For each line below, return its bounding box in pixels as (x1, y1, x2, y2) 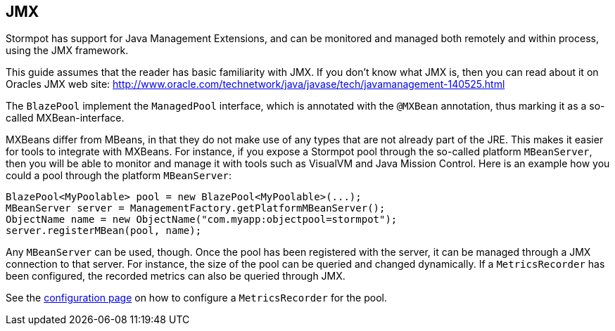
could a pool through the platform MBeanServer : (6, 169, 232, 182)
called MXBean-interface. (6, 112, 125, 124)
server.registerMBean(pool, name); (6, 225, 202, 237)
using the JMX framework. (6, 44, 129, 57)
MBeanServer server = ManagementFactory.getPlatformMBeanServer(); (6, 202, 386, 214)
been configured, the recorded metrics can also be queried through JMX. (6, 270, 345, 283)
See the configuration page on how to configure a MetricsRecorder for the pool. (6, 292, 387, 304)
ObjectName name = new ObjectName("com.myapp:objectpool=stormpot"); (6, 214, 398, 226)
